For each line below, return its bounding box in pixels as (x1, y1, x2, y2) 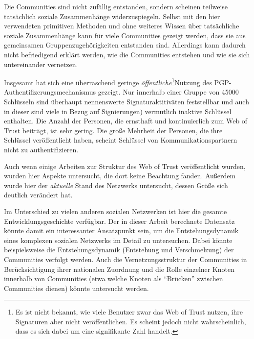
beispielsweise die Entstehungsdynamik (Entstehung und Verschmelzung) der (4, 244, 234, 255)
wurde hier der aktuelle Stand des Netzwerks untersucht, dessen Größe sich (4, 180, 228, 190)
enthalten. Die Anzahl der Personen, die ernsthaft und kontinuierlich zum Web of (4, 116, 248, 126)
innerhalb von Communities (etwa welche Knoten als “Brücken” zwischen (4, 273, 223, 284)
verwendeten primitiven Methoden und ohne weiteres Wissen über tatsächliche (4, 21, 239, 31)
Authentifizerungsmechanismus (4, 87, 96, 97)
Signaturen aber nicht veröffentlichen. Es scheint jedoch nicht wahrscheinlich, (15, 316, 246, 326)
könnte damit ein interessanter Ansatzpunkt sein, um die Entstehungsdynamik (4, 225, 239, 236)
